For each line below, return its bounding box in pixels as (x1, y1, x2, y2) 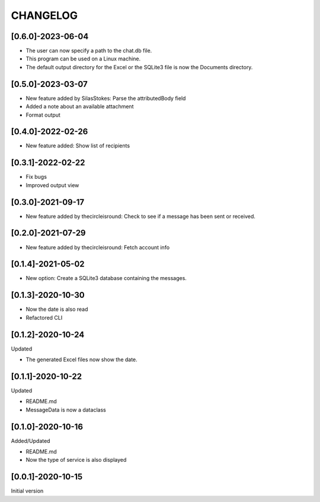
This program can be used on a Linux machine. (25, 55, 141, 62)
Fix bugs (25, 173, 47, 181)
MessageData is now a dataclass (25, 406, 106, 413)
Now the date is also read (25, 305, 88, 313)
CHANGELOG (11, 9, 78, 22)
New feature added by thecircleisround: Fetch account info (25, 243, 170, 251)
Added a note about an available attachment (25, 103, 134, 110)
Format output (25, 111, 60, 118)
